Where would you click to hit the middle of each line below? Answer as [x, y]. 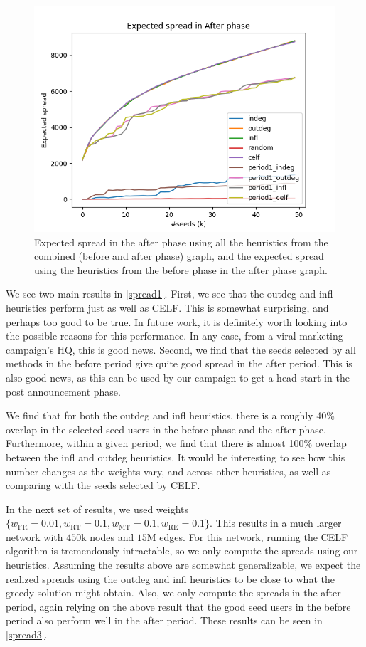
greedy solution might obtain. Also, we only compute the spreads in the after [173, 593]
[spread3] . [27, 635]
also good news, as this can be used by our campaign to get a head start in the [178, 377]
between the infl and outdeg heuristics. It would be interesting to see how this [176, 457]
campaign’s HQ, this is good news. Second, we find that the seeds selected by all [181, 349]
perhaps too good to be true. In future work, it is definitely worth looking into [177, 321]
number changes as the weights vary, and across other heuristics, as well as [168, 471]
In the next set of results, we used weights [97, 509]
